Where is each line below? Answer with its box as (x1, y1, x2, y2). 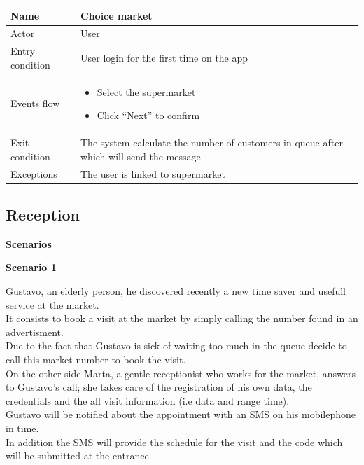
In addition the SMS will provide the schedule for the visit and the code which (6, 434, 343, 449)
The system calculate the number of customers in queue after (80, 135, 343, 150)
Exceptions (10, 166, 57, 181)
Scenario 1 (6, 260, 57, 275)
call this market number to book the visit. (6, 352, 186, 366)
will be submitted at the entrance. (6, 448, 152, 463)
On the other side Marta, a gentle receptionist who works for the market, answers (6, 366, 356, 380)
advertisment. (6, 324, 64, 339)
